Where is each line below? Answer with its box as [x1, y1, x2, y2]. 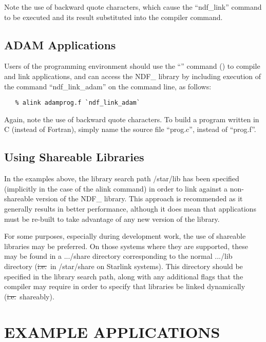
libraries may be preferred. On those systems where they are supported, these [4, 240, 248, 251]
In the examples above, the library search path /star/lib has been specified [4, 173, 239, 184]
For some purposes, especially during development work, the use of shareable [4, 231, 246, 241]
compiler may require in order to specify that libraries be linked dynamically [4, 281, 245, 292]
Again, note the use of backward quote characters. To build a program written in [4, 113, 259, 124]
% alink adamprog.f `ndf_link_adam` [15, 99, 140, 107]
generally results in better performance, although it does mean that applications [4, 203, 256, 214]
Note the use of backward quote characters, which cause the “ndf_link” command [4, 2, 262, 12]
